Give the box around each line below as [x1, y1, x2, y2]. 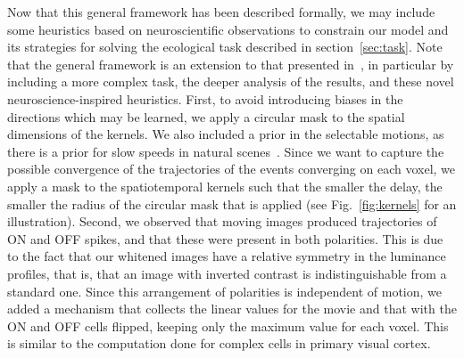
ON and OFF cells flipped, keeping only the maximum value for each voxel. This [7, 316, 449, 335]
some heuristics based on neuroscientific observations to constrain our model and [7, 20, 449, 38]
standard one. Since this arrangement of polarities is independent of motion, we [7, 281, 442, 300]
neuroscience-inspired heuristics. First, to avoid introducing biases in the [7, 89, 403, 108]
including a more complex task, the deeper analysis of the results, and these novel [7, 72, 454, 91]
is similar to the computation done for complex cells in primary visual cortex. [7, 334, 431, 353]
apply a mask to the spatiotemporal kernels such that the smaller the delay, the [7, 176, 443, 195]
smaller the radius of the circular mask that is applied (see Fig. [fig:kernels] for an [7, 194, 457, 213]
